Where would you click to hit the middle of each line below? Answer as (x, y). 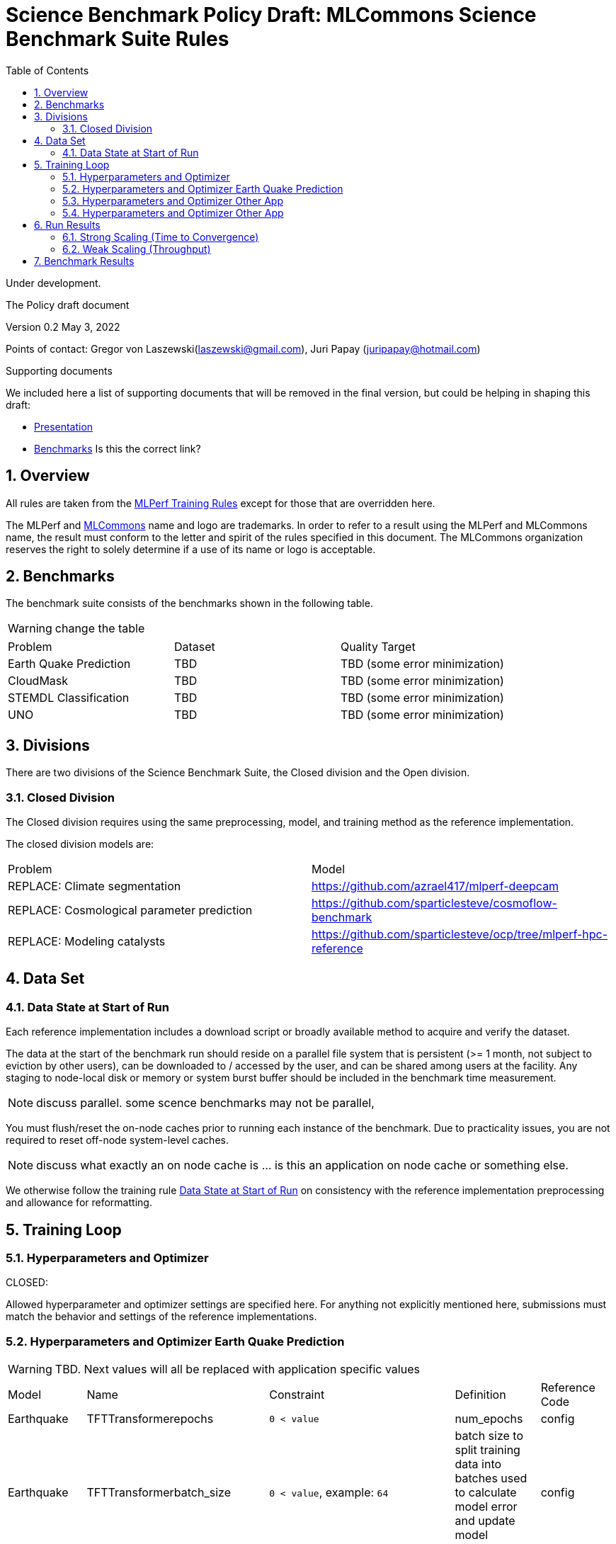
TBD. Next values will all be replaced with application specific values (237, 1369)
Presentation (64, 426)
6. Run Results (67, 225)
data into (478, 1464)
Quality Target (378, 647)
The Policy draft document (68, 305)
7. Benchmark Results (84, 261)
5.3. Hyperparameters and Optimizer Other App (173, 200)
